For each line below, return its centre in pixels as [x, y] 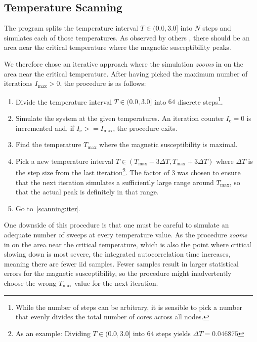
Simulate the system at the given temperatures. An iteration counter [120, 118]
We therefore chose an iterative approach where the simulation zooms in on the [124, 63]
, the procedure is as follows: [103, 83]
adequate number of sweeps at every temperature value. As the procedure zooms [126, 235]
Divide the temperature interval [64, 101]
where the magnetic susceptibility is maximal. [168, 144]
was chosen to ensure [209, 172]
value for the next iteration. [116, 283]
